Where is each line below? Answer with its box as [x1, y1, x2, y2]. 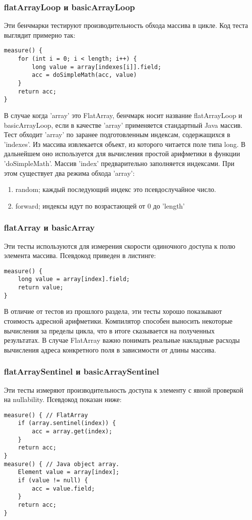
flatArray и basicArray [4, 221, 95, 234]
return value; [18, 284, 63, 291]
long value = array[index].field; [18, 276, 130, 283]
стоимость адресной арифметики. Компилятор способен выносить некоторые [4, 315, 233, 326]
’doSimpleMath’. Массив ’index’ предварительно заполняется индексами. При [4, 158, 234, 168]
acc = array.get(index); [32, 428, 112, 435]
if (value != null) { [18, 477, 88, 484]
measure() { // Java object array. [4, 460, 120, 468]
